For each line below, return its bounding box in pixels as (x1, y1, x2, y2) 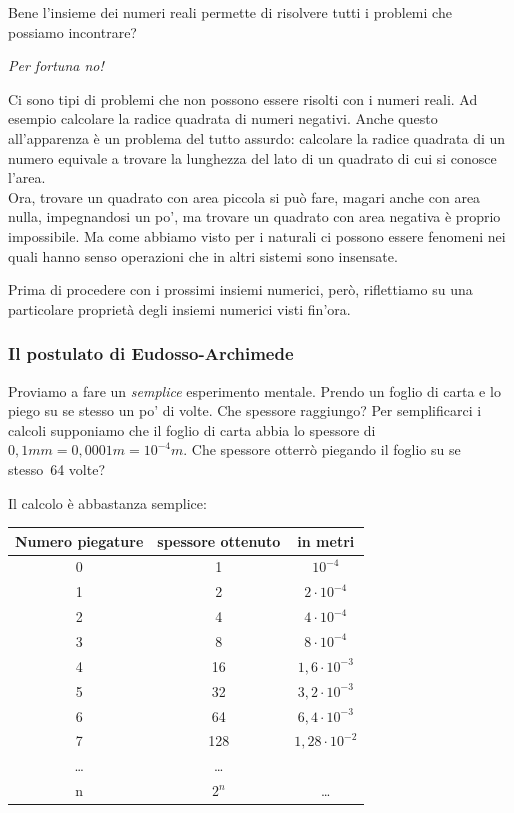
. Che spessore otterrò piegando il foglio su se (183, 439, 461, 460)
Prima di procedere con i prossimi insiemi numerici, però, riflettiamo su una (8, 279, 473, 300)
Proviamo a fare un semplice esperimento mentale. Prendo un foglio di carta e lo (8, 380, 501, 401)
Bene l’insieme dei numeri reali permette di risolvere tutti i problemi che (8, 2, 452, 22)
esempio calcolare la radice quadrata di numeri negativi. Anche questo (8, 108, 438, 129)
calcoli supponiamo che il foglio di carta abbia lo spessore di (8, 419, 376, 440)
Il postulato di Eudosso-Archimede (8, 341, 294, 366)
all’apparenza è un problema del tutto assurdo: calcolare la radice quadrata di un (8, 127, 506, 148)
